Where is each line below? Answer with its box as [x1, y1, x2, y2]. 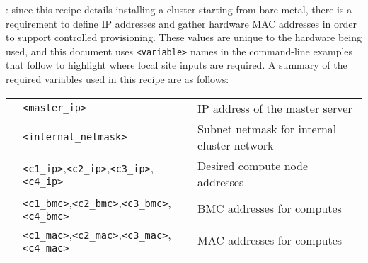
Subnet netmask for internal [197, 120, 337, 137]
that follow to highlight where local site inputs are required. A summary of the [6, 57, 347, 72]
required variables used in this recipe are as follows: [6, 72, 229, 86]
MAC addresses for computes [197, 231, 343, 248]
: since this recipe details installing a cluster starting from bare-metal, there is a [6, 2, 352, 16]
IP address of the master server [197, 99, 352, 116]
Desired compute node [197, 157, 308, 174]
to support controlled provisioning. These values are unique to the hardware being [6, 30, 362, 45]
